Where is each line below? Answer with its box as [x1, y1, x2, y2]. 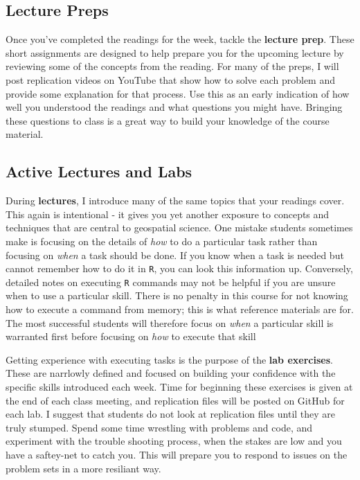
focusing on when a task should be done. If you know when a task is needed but [6, 247, 344, 262]
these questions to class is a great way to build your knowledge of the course [6, 113, 330, 127]
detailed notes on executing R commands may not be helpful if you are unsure [6, 274, 336, 289]
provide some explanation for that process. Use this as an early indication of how [6, 86, 350, 100]
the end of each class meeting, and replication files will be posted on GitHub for [6, 393, 345, 407]
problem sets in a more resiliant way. [6, 461, 161, 475]
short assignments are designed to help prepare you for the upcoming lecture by [6, 45, 344, 60]
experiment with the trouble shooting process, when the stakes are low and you [6, 434, 342, 448]
